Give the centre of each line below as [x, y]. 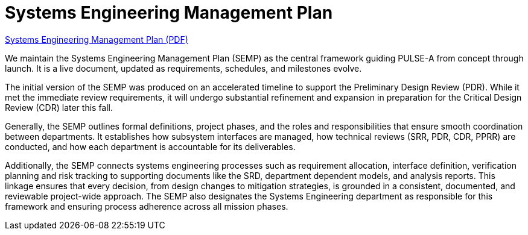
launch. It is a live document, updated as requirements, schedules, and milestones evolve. [183, 68]
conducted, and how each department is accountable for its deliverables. [150, 146]
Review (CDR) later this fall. [59, 107]
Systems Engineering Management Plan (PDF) [97, 39]
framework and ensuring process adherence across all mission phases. [147, 206]
